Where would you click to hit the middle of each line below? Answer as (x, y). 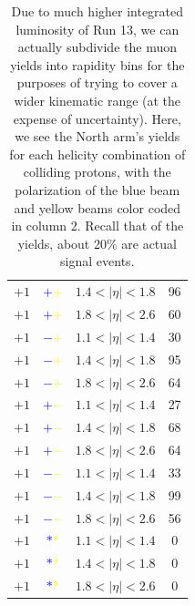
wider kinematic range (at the (97, 100)
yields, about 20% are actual (97, 243)
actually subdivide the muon (97, 47)
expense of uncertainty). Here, (97, 118)
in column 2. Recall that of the (97, 226)
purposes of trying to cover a (97, 82)
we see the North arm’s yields (97, 136)
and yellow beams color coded (97, 207)
